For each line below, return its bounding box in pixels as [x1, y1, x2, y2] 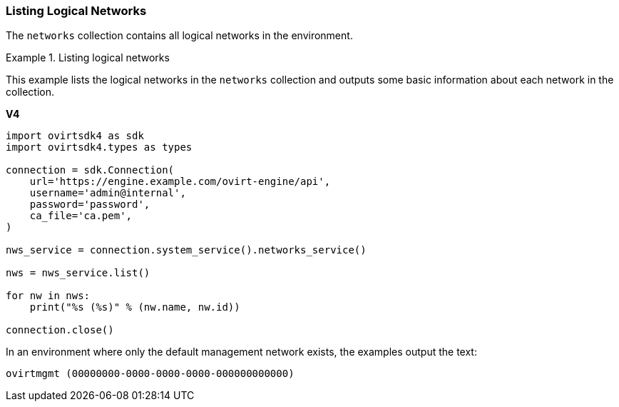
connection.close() [6, 324, 114, 336]
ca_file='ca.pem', [29, 210, 133, 222]
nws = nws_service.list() [6, 267, 150, 279]
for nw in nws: [6, 290, 91, 302]
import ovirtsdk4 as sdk [6, 130, 144, 142]
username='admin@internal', [29, 187, 186, 199]
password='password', [29, 199, 150, 211]
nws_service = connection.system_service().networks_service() [6, 244, 367, 256]
